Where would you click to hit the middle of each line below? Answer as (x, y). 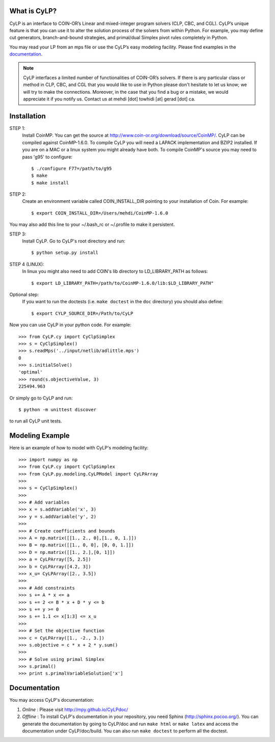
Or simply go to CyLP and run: (41, 398)
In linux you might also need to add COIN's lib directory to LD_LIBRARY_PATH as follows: (115, 271)
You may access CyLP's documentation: (52, 700)
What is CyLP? (33, 11)
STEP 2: (18, 194)
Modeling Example (39, 436)
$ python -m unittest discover (58, 410)
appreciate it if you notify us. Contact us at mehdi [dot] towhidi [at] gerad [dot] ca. (109, 99)
